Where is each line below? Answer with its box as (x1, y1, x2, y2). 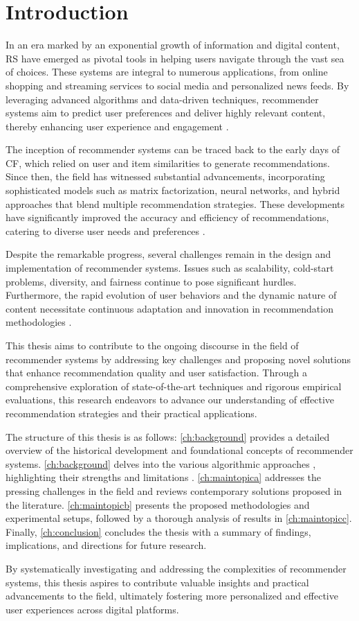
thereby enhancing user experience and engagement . (6, 119, 229, 133)
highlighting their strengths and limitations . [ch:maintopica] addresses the (6, 470, 322, 484)
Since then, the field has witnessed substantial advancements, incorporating (6, 169, 325, 184)
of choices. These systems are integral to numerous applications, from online (6, 64, 328, 79)
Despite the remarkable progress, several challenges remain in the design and (6, 247, 331, 261)
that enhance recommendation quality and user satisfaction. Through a (6, 365, 307, 380)
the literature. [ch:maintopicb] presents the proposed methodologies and (6, 497, 310, 511)
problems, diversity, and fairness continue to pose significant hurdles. (6, 274, 297, 288)
